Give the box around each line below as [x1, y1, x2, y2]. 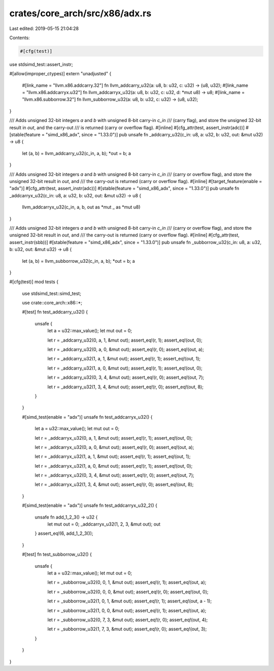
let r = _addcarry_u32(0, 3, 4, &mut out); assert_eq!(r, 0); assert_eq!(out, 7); [47, 374, 204, 381]
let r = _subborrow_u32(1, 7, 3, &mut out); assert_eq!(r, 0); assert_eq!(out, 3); [47, 626, 207, 632]
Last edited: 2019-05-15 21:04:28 [9, 25, 79, 32]
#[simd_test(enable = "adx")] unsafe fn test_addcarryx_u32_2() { [22, 502, 157, 508]
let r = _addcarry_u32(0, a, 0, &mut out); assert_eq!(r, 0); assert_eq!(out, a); [47, 346, 204, 353]
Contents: [9, 35, 30, 41]
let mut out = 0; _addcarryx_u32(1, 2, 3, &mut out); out [47, 521, 161, 527]
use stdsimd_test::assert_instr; [9, 61, 73, 67]
